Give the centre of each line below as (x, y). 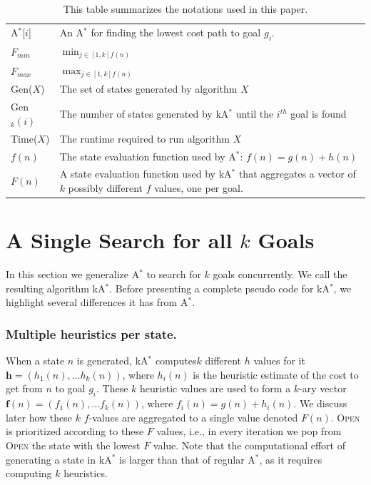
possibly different (106, 187)
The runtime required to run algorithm (144, 138)
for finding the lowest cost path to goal (176, 32)
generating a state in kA (59, 459)
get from (24, 388)
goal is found (319, 114)
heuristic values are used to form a (215, 388)
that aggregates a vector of (297, 174)
